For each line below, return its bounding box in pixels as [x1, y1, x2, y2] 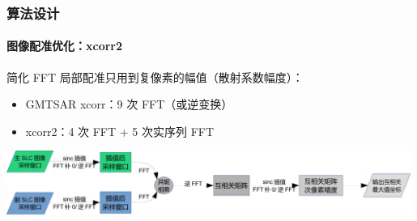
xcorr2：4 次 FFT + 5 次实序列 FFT [25, 122, 215, 139]
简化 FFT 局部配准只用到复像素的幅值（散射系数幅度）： [6, 68, 304, 85]
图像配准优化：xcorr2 [6, 37, 123, 54]
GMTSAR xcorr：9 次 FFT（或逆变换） [25, 96, 233, 113]
